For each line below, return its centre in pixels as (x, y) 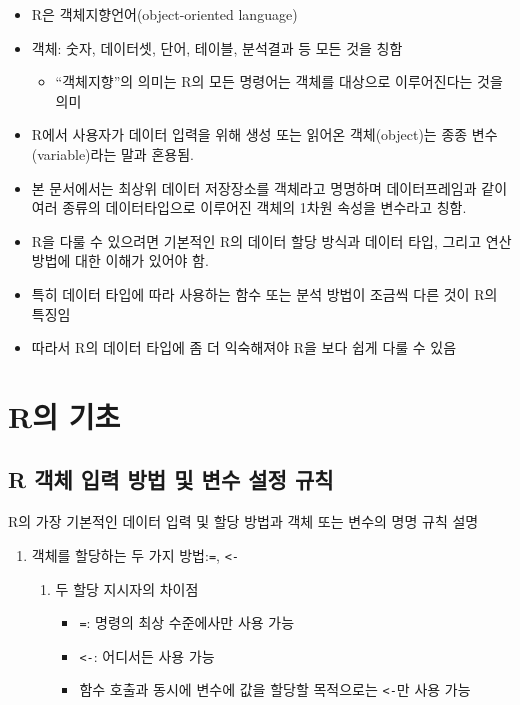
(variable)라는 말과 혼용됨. (112, 153)
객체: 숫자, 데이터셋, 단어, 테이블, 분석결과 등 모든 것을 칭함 (217, 47)
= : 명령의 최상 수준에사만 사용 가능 (187, 622)
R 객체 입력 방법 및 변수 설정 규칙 (171, 479)
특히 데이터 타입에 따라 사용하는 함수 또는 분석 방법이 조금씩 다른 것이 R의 (264, 293)
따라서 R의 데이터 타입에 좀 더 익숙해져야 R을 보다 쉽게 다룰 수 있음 (244, 347)
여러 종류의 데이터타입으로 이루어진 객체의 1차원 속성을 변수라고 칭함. (249, 207)
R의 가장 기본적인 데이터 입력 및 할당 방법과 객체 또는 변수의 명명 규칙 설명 (243, 521)
